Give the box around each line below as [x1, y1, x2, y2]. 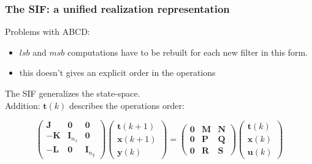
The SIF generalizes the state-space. [5, 87, 140, 99]
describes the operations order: [69, 99, 185, 111]
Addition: [5, 99, 40, 111]
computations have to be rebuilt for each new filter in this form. [67, 45, 308, 58]
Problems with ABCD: [5, 25, 90, 38]
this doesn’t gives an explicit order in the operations [19, 66, 216, 79]
